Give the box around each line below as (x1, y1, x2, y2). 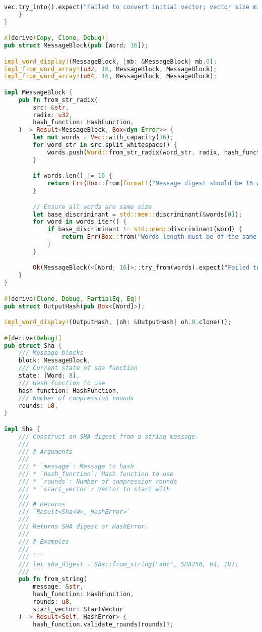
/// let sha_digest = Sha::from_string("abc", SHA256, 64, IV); (18, 560, 239, 568)
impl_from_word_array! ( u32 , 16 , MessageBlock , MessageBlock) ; (4, 65, 217, 73)
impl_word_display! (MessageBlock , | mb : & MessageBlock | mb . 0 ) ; (4, 58, 217, 65)
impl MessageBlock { (4, 88, 73, 96)
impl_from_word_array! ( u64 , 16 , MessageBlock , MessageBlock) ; (4, 73, 217, 80)
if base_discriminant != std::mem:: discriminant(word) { (47, 226, 242, 233)
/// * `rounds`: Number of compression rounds (18, 478, 177, 486)
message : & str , (33, 583, 84, 591)
